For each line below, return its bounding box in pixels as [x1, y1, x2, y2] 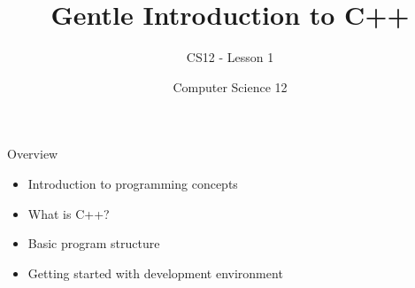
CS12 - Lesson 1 [186, 48, 274, 66]
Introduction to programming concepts [27, 174, 238, 192]
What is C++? [27, 204, 110, 222]
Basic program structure [27, 234, 160, 253]
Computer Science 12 [173, 77, 288, 96]
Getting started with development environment [27, 263, 283, 282]
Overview [7, 144, 58, 163]
